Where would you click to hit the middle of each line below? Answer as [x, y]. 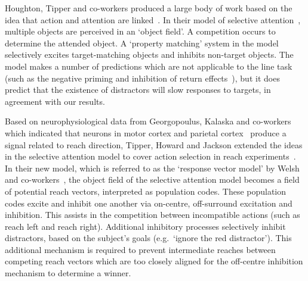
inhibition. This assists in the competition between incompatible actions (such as [153, 215]
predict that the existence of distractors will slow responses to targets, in [138, 90]
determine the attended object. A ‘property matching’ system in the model [142, 43]
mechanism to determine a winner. [68, 273]
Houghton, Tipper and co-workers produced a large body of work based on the [149, 8]
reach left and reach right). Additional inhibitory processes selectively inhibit [145, 226]
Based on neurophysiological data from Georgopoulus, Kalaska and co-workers [148, 121]
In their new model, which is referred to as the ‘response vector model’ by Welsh [152, 168]
